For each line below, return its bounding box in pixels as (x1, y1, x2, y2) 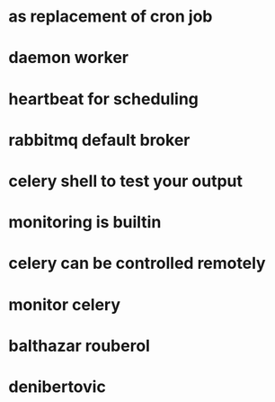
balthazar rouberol (8, 335, 150, 356)
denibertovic (8, 376, 107, 397)
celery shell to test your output (8, 171, 244, 191)
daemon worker (8, 48, 129, 68)
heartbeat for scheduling (8, 88, 200, 109)
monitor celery (8, 294, 121, 315)
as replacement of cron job (8, 6, 213, 27)
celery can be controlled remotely (8, 254, 266, 273)
